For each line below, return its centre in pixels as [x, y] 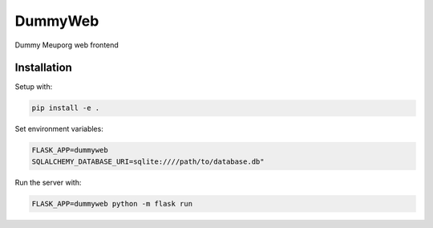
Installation [43, 68]
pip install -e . [66, 108]
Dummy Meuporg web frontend [67, 45]
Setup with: [34, 87]
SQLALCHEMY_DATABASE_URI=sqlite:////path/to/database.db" [148, 161]
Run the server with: [48, 182]
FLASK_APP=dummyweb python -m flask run [112, 204]
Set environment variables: [59, 129]
